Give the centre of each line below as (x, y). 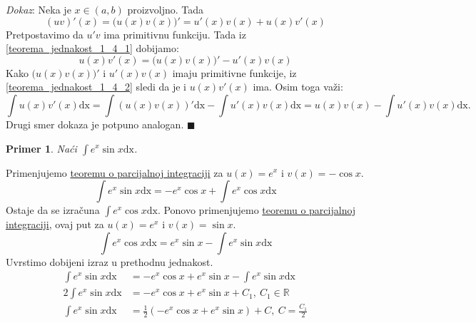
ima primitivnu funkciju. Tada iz (175, 34)
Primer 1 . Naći (41, 148)
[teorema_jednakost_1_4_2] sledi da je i (96, 87)
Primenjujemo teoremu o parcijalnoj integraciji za (115, 172)
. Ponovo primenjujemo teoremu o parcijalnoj (257, 210)
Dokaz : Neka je (39, 9)
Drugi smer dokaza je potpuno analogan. (95, 124)
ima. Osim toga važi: (298, 87)
